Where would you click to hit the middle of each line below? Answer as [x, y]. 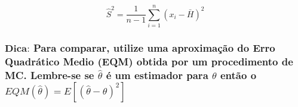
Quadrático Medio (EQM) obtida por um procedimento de [149, 61]
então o [239, 75]
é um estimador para [157, 75]
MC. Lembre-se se [50, 75]
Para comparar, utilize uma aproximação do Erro [154, 48]
